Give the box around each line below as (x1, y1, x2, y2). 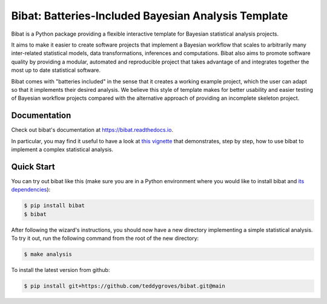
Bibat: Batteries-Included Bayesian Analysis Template (11, 9, 288, 22)
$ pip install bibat (24, 202, 85, 209)
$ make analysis (24, 251, 73, 257)
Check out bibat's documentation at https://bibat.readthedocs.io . (11, 126, 174, 134)
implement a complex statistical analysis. (11, 146, 113, 153)
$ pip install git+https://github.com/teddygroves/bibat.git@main (24, 282, 225, 289)
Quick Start (11, 161, 55, 172)
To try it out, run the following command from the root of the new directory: (11, 234, 199, 242)
